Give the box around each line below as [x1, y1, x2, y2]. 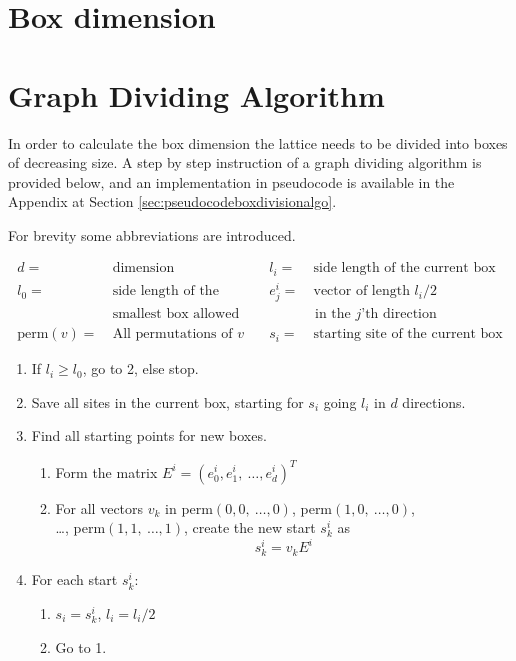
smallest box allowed [112, 307, 240, 322]
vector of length [313, 284, 410, 299]
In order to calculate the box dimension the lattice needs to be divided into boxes [8, 132, 508, 153]
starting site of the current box [313, 327, 503, 342]
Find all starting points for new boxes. [31, 425, 267, 446]
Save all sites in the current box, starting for [31, 391, 304, 412]
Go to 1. [55, 636, 107, 657]
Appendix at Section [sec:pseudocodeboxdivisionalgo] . [8, 191, 337, 212]
